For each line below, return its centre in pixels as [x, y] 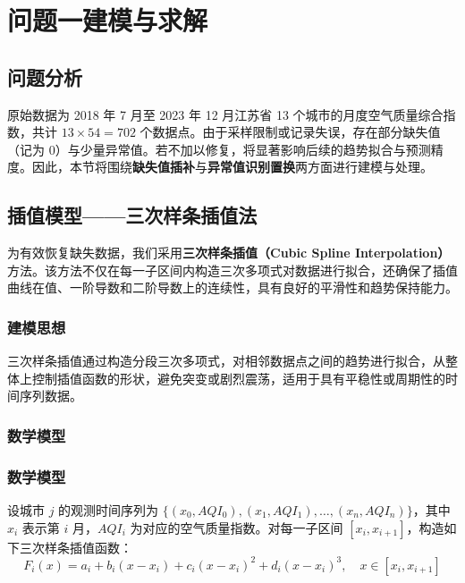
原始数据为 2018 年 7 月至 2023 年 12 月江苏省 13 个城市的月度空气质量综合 [225, 114]
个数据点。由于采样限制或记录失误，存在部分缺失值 [290, 132]
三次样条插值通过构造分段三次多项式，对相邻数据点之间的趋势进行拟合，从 [226, 361]
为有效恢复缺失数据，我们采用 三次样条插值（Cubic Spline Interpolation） [229, 253]
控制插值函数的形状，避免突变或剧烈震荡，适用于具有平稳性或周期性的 [238, 378]
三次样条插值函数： [76, 547]
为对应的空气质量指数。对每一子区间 [237, 527]
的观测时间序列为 [109, 510]
